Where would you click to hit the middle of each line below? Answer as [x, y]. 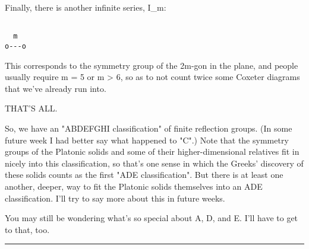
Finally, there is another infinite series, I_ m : [86, 7]
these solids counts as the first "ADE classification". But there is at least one [144, 175]
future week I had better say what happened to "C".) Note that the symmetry [147, 140]
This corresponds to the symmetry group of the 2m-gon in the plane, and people [152, 65]
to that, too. [27, 229]
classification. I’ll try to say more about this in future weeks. [115, 198]
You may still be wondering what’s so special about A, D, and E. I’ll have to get [152, 218]
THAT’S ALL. [31, 108]
